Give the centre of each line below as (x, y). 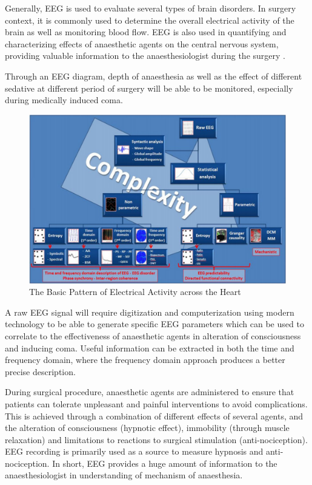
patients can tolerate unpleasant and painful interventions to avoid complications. (156, 403)
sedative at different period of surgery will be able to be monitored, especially (149, 88)
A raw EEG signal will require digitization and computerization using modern (150, 312)
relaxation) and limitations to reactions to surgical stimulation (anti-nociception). (156, 439)
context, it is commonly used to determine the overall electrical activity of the (150, 20)
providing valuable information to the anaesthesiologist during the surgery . (145, 56)
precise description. (40, 371)
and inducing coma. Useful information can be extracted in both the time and (150, 348)
